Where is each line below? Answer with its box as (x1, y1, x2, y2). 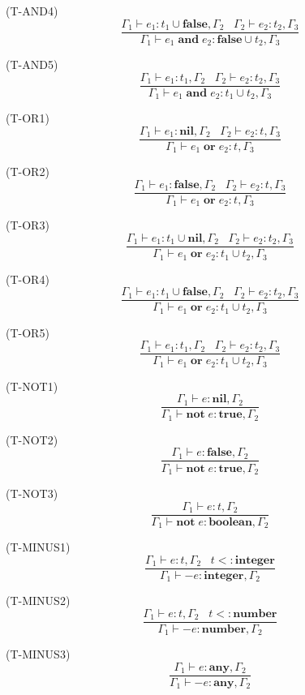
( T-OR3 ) (6, 217, 49, 234)
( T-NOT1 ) (6, 377, 58, 394)
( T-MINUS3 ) (6, 646, 71, 663)
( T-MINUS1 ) (6, 538, 71, 556)
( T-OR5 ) (6, 324, 49, 341)
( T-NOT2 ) (6, 431, 58, 448)
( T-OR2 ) (6, 163, 49, 180)
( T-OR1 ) (6, 109, 49, 127)
